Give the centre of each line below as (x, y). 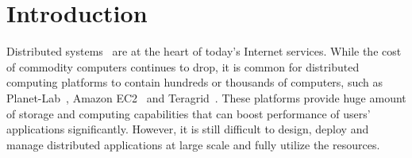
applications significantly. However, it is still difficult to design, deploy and (188, 129)
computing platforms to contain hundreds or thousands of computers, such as (194, 82)
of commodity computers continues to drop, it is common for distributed (183, 66)
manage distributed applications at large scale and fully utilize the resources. (193, 144)
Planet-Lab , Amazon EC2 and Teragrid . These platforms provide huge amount (206, 97)
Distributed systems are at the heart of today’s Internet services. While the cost (204, 51)
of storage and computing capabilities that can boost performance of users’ (189, 113)
